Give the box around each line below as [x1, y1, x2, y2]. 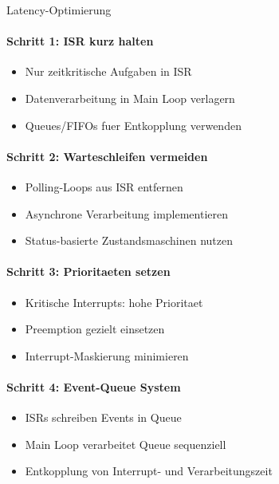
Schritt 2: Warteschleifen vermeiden [6, 148, 208, 164]
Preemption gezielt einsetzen [25, 321, 165, 337]
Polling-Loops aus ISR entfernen [25, 178, 183, 195]
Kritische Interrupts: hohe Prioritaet [25, 293, 203, 310]
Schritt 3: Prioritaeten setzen [6, 263, 171, 280]
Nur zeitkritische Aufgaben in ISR [25, 63, 192, 80]
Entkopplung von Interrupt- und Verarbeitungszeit [25, 462, 273, 479]
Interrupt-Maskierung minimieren [25, 347, 189, 364]
